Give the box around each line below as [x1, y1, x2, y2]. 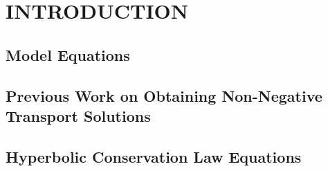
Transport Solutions [6, 105, 151, 126]
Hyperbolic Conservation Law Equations [6, 145, 302, 167]
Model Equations [6, 44, 130, 65]
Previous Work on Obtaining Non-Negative [6, 84, 322, 106]
